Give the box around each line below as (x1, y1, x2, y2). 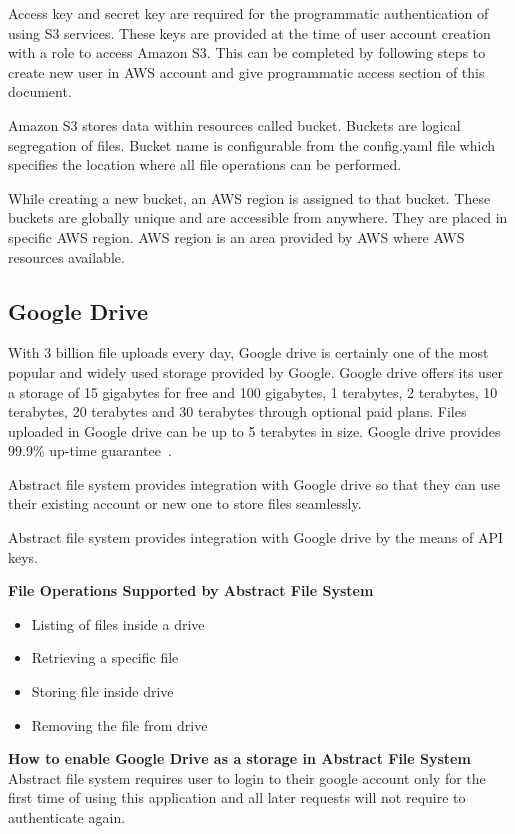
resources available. (8, 246, 125, 267)
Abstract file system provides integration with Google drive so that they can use (8, 473, 500, 494)
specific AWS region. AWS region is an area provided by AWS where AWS (8, 226, 465, 247)
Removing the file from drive (31, 714, 208, 735)
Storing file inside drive (31, 681, 174, 702)
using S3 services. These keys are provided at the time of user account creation (8, 22, 491, 43)
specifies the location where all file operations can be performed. (8, 154, 402, 175)
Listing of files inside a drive (31, 613, 205, 634)
